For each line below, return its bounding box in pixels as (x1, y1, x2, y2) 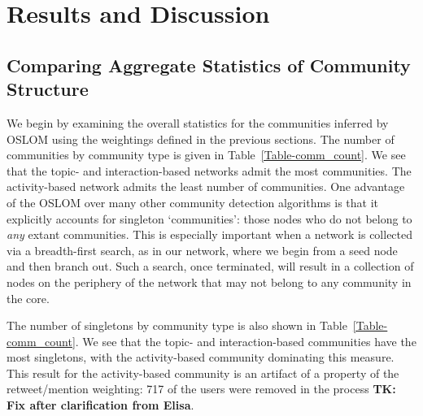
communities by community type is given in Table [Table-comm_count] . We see (7, 146, 406, 163)
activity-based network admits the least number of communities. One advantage (7, 178, 405, 195)
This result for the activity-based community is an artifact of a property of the (7, 364, 399, 381)
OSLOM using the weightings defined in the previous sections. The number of (7, 130, 395, 147)
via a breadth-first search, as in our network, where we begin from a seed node (7, 241, 398, 258)
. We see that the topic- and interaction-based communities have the (75, 332, 416, 349)
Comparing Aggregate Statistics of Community (7, 52, 411, 77)
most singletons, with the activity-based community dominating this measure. (7, 349, 395, 366)
